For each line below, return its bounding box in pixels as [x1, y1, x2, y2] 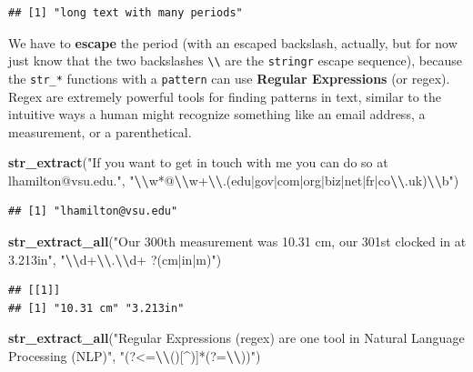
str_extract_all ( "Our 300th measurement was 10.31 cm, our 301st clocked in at [8, 232, 467, 251]
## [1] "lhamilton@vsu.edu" [8, 205, 178, 218]
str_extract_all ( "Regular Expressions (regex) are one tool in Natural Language [8, 328, 465, 347]
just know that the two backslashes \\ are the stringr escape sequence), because [8, 51, 462, 70]
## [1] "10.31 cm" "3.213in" [8, 301, 185, 315]
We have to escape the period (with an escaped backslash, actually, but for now [8, 33, 458, 52]
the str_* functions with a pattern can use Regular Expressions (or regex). [8, 68, 450, 87]
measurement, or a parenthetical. [8, 122, 192, 141]
